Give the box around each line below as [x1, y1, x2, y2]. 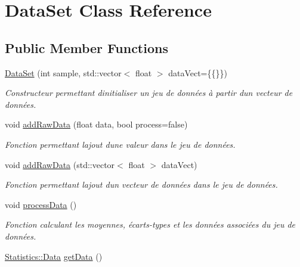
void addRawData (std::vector [5, 158, 115, 170]
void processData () [5, 198, 77, 210]
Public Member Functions [5, 38, 168, 57]
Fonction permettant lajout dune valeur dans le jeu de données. [5, 138, 236, 150]
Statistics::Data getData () [5, 250, 103, 262]
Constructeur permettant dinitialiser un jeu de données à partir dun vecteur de [5, 86, 293, 99]
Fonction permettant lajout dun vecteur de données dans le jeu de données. [5, 178, 278, 191]
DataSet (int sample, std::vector [5, 66, 122, 79]
